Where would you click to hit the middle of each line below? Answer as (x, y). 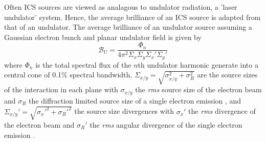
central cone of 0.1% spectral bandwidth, (68, 75)
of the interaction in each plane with (61, 89)
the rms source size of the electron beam (198, 89)
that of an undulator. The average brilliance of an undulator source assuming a (128, 27)
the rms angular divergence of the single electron (166, 125)
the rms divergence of (222, 111)
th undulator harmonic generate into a (198, 64)
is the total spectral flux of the (83, 64)
